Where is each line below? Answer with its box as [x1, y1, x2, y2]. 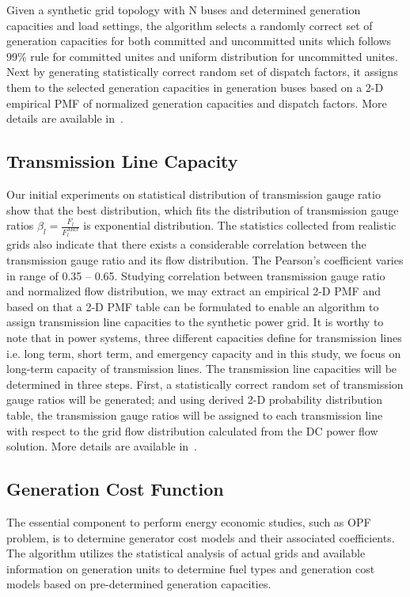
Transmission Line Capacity [6, 149, 238, 173]
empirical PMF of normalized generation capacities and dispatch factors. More [6, 94, 387, 111]
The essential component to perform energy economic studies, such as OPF [6, 513, 371, 530]
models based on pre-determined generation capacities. [6, 576, 271, 592]
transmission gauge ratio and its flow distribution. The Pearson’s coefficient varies [6, 252, 404, 268]
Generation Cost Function [6, 477, 224, 501]
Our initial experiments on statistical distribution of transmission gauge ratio [6, 185, 381, 202]
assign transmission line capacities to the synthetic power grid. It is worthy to [6, 314, 384, 330]
